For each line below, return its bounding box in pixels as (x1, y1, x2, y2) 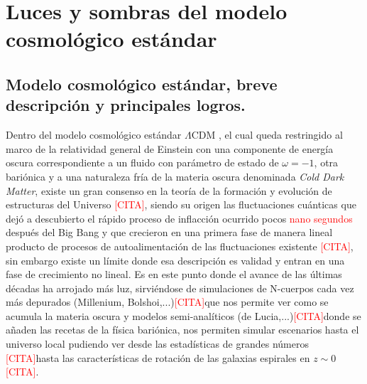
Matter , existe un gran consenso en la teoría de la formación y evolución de (6, 183, 332, 198)
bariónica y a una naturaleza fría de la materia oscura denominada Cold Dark (6, 169, 344, 183)
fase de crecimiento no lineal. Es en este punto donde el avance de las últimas (6, 267, 342, 282)
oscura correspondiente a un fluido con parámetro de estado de (6, 155, 279, 170)
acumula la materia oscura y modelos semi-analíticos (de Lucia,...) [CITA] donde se (6, 308, 361, 323)
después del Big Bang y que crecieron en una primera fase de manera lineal (6, 225, 333, 240)
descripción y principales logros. (6, 94, 246, 116)
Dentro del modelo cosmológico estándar (6, 127, 182, 142)
